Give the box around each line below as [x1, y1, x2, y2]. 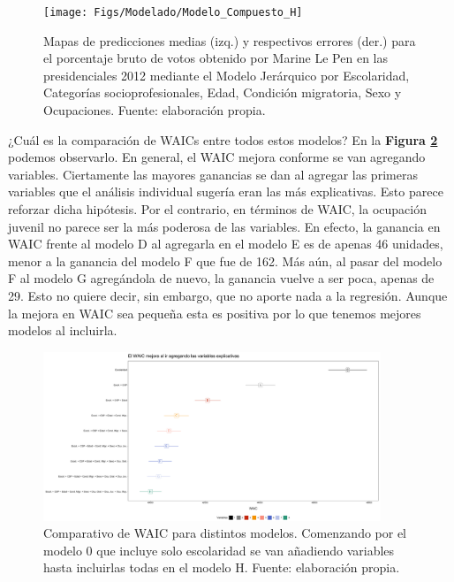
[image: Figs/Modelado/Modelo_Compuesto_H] [43, 6, 303, 19]
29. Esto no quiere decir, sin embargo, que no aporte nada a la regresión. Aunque [8, 286, 448, 304]
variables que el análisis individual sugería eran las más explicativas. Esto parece [8, 182, 443, 201]
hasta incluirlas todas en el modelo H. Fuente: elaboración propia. [43, 558, 400, 577]
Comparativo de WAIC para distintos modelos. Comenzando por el [43, 524, 407, 542]
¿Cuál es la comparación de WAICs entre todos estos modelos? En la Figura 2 [8, 130, 438, 149]
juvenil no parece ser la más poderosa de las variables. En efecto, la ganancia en [8, 217, 441, 235]
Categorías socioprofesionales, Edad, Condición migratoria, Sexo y [43, 83, 402, 102]
